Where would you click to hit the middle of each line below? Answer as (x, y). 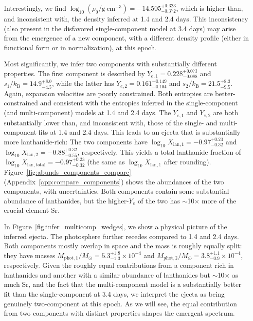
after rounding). (187, 162)
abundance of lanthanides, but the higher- (66, 200)
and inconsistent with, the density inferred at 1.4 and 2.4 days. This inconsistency (126, 19)
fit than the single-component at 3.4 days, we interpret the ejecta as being (114, 294)
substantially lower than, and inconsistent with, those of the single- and (111, 122)
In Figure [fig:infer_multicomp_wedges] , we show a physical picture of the (116, 227)
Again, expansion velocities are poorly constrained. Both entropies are (108, 93)
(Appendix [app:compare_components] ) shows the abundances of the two (114, 181)
